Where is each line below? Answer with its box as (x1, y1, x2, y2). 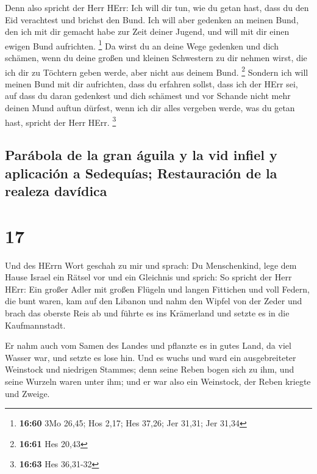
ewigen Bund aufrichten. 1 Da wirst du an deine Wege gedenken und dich (5, 37, 279, 52)
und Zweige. (5, 387, 50, 399)
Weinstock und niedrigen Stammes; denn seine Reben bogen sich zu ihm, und (5, 363, 294, 376)
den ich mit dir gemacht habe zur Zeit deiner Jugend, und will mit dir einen (5, 25, 290, 38)
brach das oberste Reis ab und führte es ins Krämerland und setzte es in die (5, 306, 290, 319)
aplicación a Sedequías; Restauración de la (5, 163, 277, 182)
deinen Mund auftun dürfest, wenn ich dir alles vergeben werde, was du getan (5, 101, 295, 114)
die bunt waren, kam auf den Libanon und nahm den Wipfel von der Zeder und (5, 294, 302, 307)
